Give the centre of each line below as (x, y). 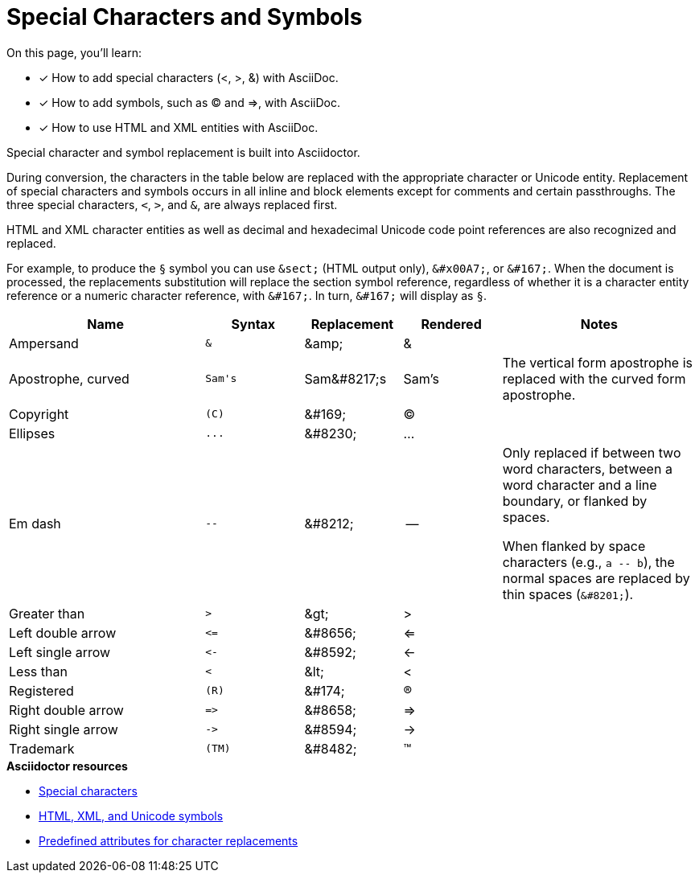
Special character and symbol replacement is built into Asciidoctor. (183, 152)
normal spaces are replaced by (596, 578)
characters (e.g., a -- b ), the (588, 562)
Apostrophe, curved (69, 378)
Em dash (35, 523)
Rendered (451, 324)
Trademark (42, 748)
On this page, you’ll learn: (74, 52)
